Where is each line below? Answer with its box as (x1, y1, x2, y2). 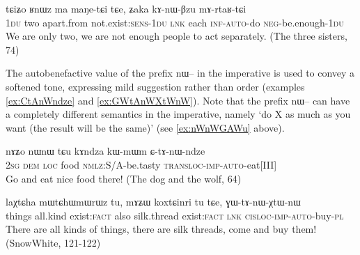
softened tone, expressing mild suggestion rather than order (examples (6, 79, 305, 93)
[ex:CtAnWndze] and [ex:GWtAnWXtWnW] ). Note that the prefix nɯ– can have (6, 93, 350, 107)
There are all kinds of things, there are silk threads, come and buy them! (6, 222, 317, 236)
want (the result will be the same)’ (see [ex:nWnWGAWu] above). (6, 120, 285, 134)
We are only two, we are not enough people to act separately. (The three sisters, (6, 29, 347, 43)
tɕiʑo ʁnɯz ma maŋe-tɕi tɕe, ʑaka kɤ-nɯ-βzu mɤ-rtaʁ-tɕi (6, 1, 246, 15)
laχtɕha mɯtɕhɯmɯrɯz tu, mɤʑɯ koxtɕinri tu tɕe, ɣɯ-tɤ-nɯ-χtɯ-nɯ (6, 194, 301, 209)
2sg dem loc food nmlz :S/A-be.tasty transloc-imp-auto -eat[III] (6, 157, 277, 171)
